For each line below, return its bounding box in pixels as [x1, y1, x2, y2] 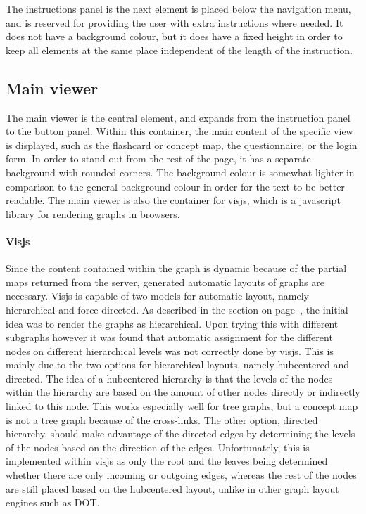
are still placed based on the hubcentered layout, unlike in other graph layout [6, 481, 339, 496]
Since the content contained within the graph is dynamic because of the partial [6, 261, 347, 276]
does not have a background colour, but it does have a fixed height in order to [6, 29, 343, 44]
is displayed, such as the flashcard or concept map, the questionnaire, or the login [6, 137, 358, 152]
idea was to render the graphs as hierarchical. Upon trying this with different [6, 316, 339, 330]
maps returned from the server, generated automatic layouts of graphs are [6, 274, 324, 289]
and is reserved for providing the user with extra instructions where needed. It [6, 15, 343, 30]
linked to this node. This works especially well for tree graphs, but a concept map [6, 399, 358, 413]
